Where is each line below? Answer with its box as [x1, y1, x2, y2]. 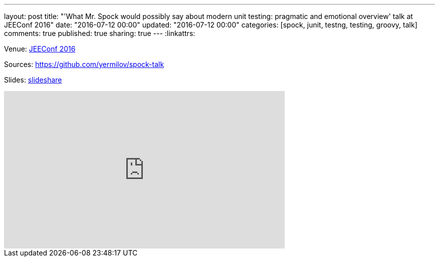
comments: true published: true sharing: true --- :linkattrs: [4, 29, 195, 37]
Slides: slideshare [4, 75, 62, 84]
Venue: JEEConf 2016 [4, 44, 76, 53]
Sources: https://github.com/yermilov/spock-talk [4, 60, 164, 68]
